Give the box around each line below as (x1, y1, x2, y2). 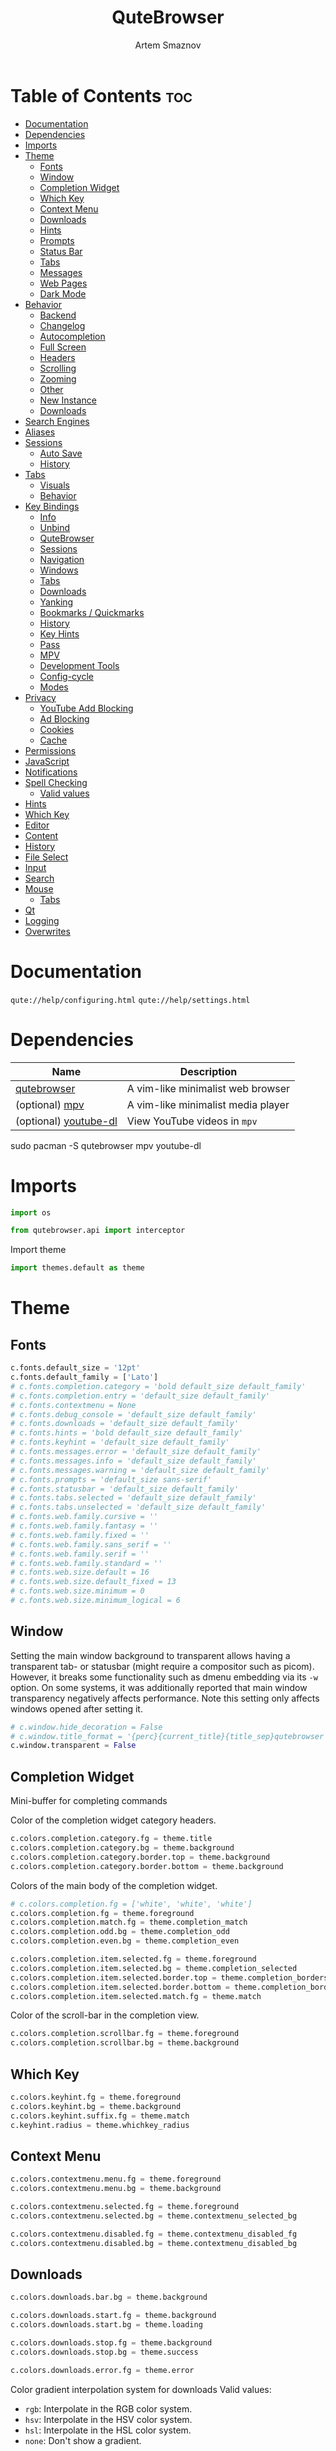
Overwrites (24, 925, 71, 937)
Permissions (24, 744, 77, 756)
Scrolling (39, 362, 77, 374)
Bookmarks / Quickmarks (39, 606, 145, 618)
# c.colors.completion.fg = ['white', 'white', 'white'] (10, 1899, 253, 1909)
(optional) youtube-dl (15, 1114, 118, 1128)
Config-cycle (39, 670, 94, 682)
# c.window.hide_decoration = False (10, 1722, 163, 1732)
